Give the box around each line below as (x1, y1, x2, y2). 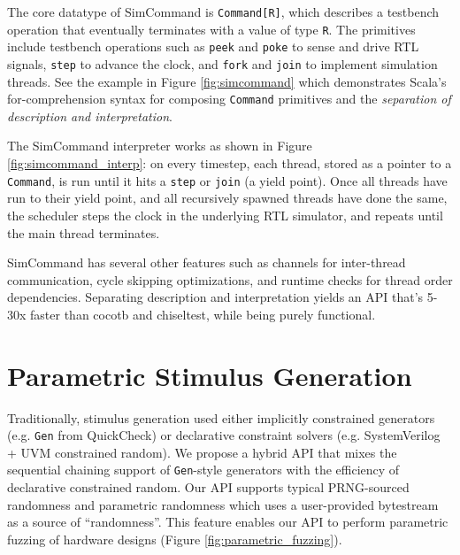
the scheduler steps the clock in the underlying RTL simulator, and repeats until (7, 205, 443, 224)
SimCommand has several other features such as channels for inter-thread (7, 253, 406, 272)
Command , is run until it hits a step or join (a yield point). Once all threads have (7, 171, 448, 189)
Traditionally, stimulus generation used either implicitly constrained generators (7, 408, 435, 427)
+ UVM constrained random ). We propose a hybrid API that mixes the (7, 443, 397, 461)
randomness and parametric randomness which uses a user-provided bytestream (7, 495, 439, 513)
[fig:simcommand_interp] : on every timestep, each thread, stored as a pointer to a (7, 154, 452, 173)
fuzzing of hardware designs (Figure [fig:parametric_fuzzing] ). (7, 529, 342, 548)
